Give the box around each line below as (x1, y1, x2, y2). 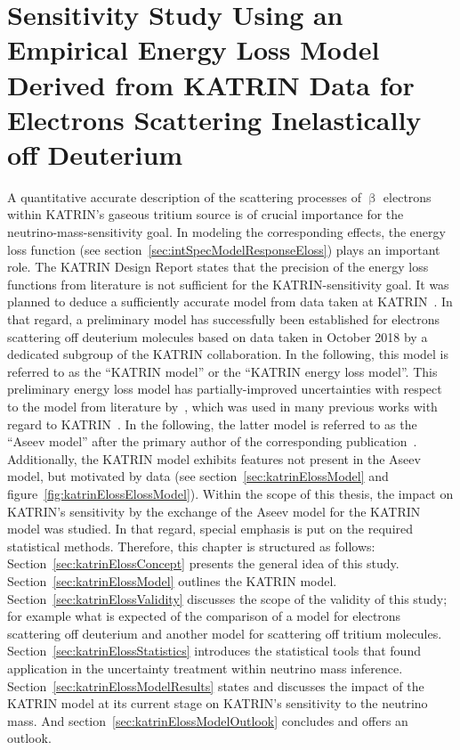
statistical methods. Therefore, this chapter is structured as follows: (7, 536, 375, 555)
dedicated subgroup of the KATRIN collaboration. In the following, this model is (7, 345, 448, 363)
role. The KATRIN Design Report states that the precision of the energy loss (7, 257, 429, 276)
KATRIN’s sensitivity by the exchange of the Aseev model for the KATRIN (7, 501, 421, 520)
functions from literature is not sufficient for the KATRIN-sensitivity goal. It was (7, 274, 449, 293)
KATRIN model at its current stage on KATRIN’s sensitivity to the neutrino (7, 694, 428, 713)
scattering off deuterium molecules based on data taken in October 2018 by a (7, 327, 428, 346)
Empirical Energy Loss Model (7, 31, 380, 68)
